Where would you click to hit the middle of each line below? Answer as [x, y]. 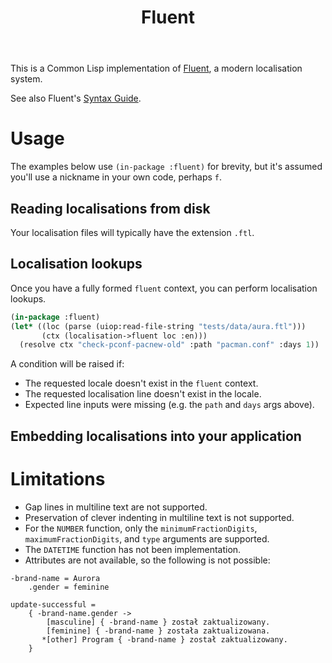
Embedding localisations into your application [156, 436]
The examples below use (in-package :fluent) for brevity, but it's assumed [166, 167]
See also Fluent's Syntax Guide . [76, 98]
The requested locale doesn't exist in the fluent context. [141, 383]
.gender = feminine [69, 587]
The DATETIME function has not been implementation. [133, 549]
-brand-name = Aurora [55, 578]
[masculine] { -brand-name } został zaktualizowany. [158, 622]
